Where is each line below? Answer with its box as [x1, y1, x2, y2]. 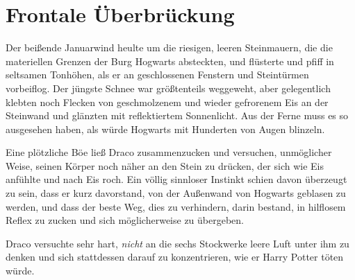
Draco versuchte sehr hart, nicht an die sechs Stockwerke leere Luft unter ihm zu [6, 236, 349, 250]
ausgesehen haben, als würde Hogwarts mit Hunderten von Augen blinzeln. [6, 121, 325, 136]
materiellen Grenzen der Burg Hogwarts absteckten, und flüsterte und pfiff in [6, 53, 334, 68]
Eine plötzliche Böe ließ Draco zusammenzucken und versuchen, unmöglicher [6, 145, 332, 159]
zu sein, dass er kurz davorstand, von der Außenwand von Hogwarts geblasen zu [6, 186, 346, 200]
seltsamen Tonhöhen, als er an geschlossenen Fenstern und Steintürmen [6, 67, 309, 82]
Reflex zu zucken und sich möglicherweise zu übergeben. [6, 213, 244, 227]
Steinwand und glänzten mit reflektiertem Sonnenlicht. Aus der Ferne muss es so [6, 108, 349, 123]
